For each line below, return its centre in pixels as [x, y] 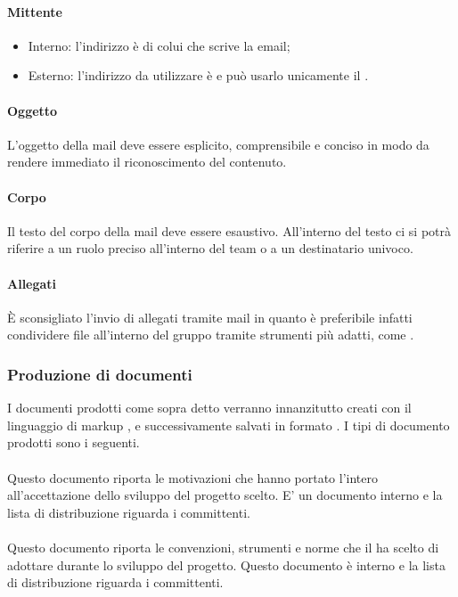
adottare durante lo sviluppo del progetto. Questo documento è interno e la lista [226, 564]
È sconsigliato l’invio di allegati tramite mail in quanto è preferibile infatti [210, 317]
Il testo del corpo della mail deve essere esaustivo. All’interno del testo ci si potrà [229, 230]
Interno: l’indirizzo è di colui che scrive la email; [159, 45]
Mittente [35, 11]
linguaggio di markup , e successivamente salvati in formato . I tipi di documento [229, 425]
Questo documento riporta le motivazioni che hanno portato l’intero [192, 477]
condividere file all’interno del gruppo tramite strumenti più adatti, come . [211, 335]
